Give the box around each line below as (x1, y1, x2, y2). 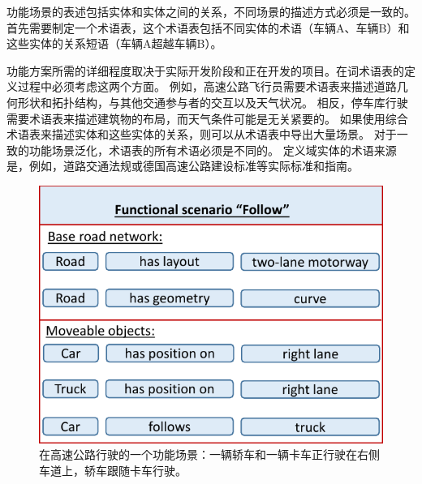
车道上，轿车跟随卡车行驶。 (39, 461, 187, 478)
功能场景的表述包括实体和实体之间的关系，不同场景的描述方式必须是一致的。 (6, 3, 416, 19)
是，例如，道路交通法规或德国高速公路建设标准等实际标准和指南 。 (6, 157, 359, 174)
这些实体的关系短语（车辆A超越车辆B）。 (6, 35, 222, 52)
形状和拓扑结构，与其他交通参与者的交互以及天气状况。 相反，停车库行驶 (17, 93, 408, 110)
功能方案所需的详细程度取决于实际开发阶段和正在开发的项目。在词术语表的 (6, 62, 404, 79)
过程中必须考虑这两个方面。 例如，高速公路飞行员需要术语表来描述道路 (17, 78, 397, 95)
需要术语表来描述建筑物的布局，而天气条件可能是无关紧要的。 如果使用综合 (6, 109, 408, 126)
